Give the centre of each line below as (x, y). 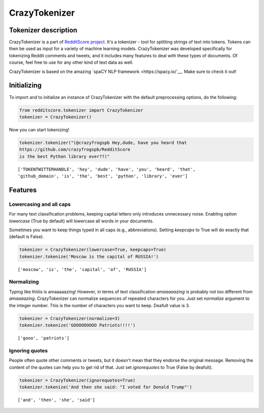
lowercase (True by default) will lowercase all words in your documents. (81, 221)
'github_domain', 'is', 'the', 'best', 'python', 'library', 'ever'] (103, 176)
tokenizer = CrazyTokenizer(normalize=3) (70, 318)
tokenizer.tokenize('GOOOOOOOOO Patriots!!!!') (77, 325)
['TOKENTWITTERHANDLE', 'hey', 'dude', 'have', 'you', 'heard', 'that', (107, 169)
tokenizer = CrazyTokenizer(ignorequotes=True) (77, 380)
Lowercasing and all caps (40, 204)
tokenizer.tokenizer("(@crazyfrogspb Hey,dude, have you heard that (103, 143)
